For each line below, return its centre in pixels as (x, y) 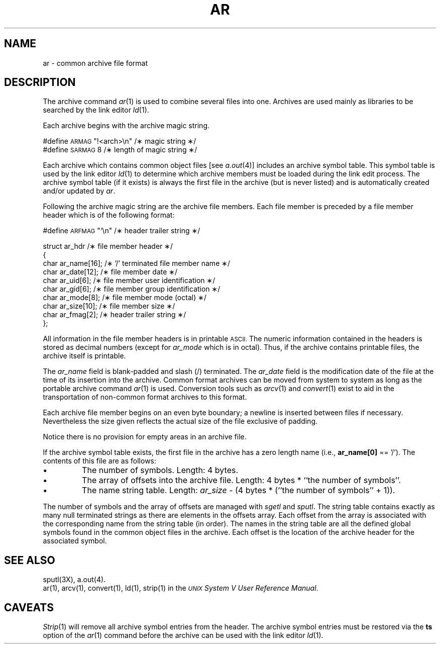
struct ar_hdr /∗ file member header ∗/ (108, 246)
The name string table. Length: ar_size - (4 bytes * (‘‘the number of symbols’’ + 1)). (239, 490)
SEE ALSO (30, 560)
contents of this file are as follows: (100, 461)
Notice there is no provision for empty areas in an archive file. (145, 437)
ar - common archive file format (95, 63)
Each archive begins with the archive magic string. (126, 126)
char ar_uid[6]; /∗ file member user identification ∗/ (129, 281)
